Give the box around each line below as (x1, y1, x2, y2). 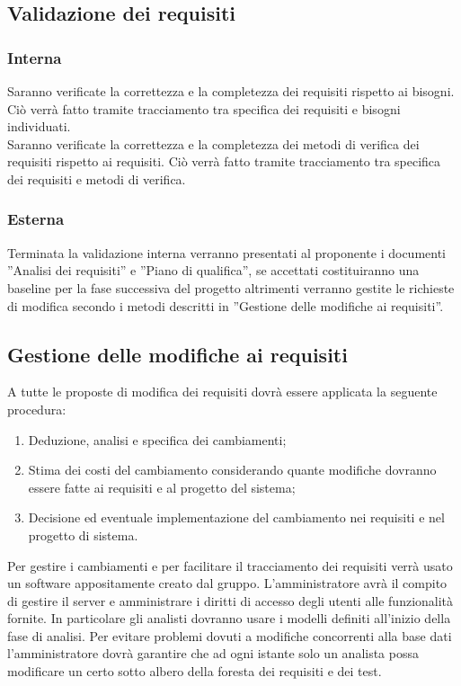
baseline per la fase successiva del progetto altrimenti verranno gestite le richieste (7, 278, 455, 297)
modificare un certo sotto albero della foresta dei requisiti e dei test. (7, 662, 382, 681)
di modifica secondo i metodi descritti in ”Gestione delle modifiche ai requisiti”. (7, 296, 444, 315)
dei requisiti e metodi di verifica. (7, 169, 186, 188)
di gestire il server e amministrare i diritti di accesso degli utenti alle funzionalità (7, 591, 454, 610)
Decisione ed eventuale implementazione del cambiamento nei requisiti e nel (28, 508, 445, 527)
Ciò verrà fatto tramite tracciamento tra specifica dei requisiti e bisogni (7, 99, 401, 118)
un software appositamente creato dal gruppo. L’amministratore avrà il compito (7, 574, 448, 592)
